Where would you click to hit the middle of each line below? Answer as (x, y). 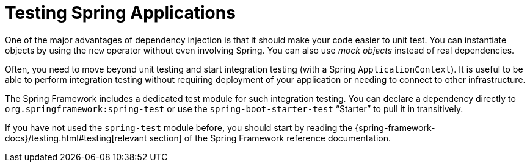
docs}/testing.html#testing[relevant (76, 138)
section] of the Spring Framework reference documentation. (270, 138)
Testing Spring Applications (120, 13)
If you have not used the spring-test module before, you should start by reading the (179, 127)
